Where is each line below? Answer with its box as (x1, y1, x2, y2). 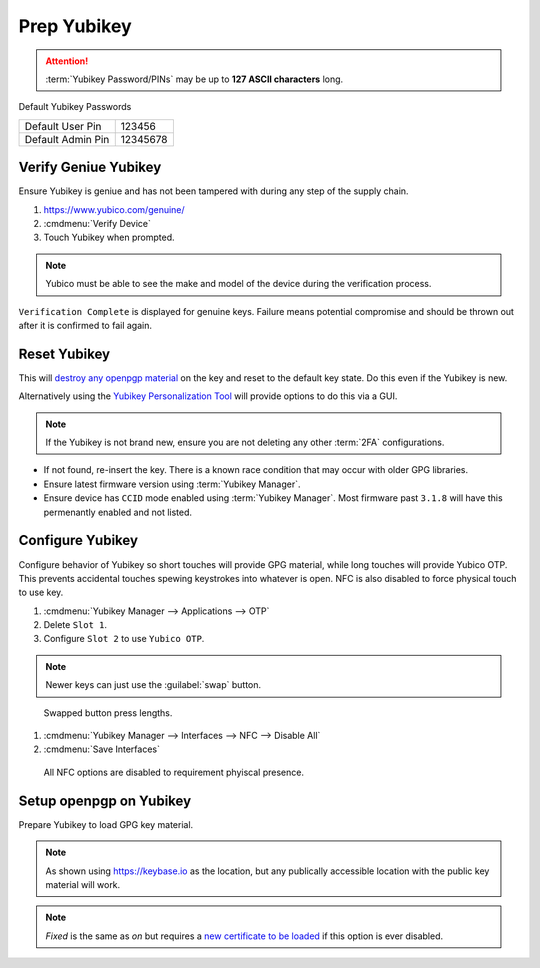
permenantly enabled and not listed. (43, 506, 193, 518)
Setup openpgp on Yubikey (18, 792, 192, 809)
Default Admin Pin (24, 132, 110, 146)
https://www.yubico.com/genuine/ (43, 203, 185, 215)
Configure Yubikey (18, 532, 139, 549)
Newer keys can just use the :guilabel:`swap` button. (45, 679, 262, 691)
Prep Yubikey (18, 15, 132, 37)
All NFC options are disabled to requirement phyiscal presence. (43, 766, 305, 778)
